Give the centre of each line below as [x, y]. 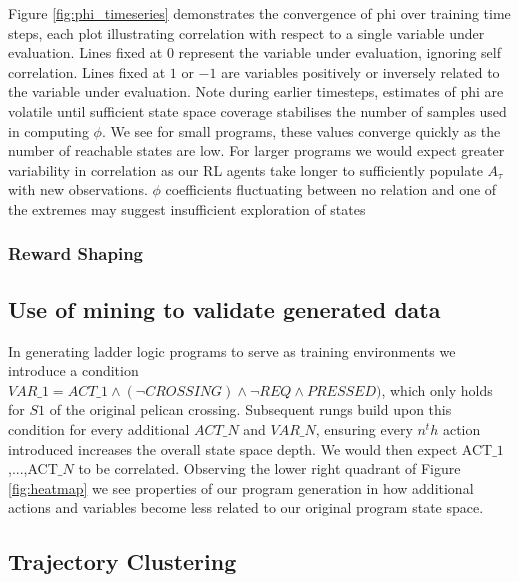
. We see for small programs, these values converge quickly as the [301, 130]
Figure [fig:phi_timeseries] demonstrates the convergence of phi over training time [259, 13]
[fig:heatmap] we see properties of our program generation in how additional [241, 487]
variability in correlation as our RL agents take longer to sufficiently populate [245, 169]
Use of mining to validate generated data [224, 308]
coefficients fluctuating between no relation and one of [331, 189]
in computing [48, 130]
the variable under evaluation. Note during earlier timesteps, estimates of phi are [256, 91]
